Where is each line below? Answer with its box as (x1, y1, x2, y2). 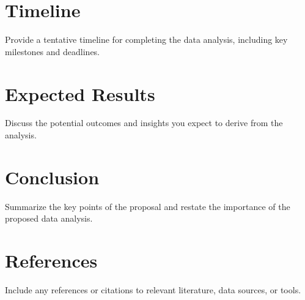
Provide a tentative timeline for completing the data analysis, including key (5, 33, 288, 46)
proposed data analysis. (5, 212, 93, 225)
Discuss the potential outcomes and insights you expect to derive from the (5, 116, 283, 129)
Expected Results (5, 81, 155, 106)
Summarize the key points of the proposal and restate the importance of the (5, 200, 290, 212)
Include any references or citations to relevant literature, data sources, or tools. (5, 283, 301, 296)
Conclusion (5, 164, 100, 189)
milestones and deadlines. (5, 45, 100, 58)
